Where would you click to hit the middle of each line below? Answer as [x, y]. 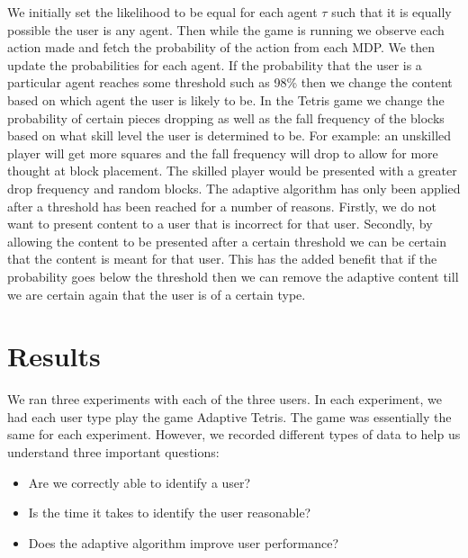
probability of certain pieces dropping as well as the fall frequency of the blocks [226, 117]
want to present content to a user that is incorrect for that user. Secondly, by [220, 224]
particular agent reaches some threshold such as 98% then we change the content [230, 82]
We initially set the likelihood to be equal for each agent [162, 12]
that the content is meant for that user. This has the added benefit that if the [222, 259]
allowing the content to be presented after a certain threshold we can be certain [227, 241]
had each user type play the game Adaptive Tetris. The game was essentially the [229, 416]
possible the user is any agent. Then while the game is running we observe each [226, 29]
